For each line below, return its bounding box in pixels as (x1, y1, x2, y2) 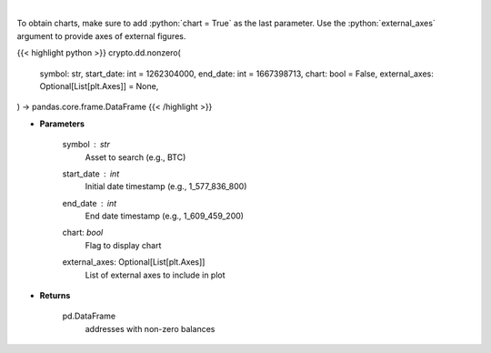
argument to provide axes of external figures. (16, 30, 186, 41)
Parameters (39, 118, 85, 129)
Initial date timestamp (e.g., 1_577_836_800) (85, 181, 247, 192)
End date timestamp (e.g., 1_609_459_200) (85, 210, 245, 222)
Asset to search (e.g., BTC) (85, 151, 186, 163)
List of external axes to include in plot (85, 269, 226, 280)
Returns (39, 290, 71, 301)
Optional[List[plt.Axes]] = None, (39, 80, 159, 91)
